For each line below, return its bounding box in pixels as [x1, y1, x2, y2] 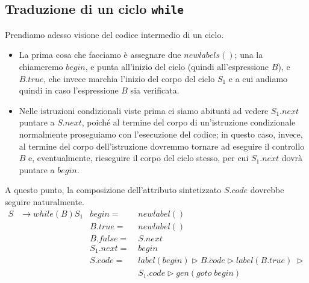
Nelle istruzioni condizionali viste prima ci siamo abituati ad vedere [19, 104, 269, 116]
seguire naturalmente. [5, 195, 84, 208]
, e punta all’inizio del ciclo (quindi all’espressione [85, 60, 269, 72]
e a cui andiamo [228, 72, 288, 84]
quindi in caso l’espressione [19, 84, 119, 97]
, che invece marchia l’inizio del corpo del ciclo [43, 72, 215, 84]
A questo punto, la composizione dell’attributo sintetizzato [5, 183, 222, 196]
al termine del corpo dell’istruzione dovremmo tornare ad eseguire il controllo [19, 139, 305, 152]
